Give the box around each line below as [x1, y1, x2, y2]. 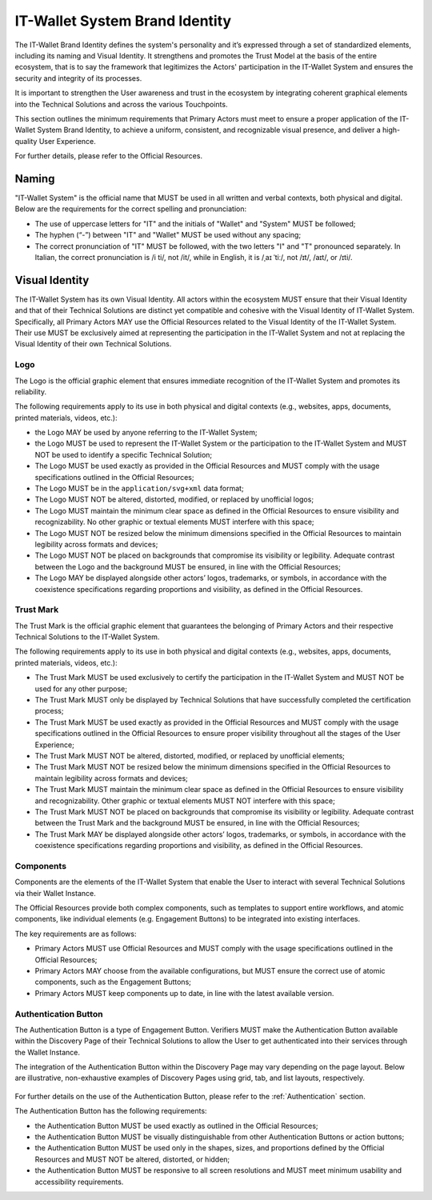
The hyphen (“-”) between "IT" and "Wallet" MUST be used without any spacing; [34, 230, 302, 240]
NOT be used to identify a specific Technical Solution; [34, 450, 213, 459]
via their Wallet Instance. [14, 888, 96, 898]
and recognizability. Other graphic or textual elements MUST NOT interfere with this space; [34, 796, 335, 806]
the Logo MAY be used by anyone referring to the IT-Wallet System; [34, 428, 258, 438]
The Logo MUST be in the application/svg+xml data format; [34, 484, 244, 494]
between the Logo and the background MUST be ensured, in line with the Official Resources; [34, 562, 342, 571]
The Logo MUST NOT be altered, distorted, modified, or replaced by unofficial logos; [34, 494, 314, 504]
